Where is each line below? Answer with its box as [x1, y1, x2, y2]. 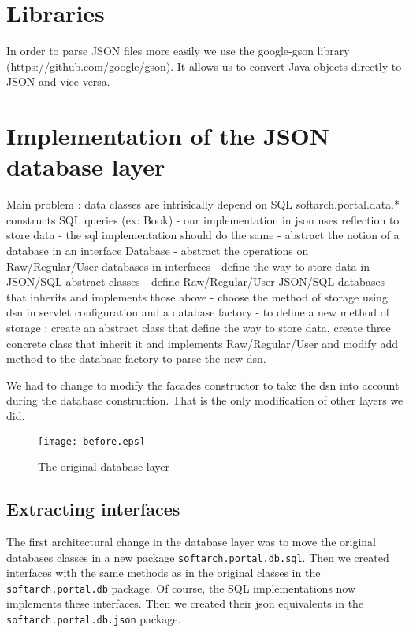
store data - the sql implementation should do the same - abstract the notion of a [6, 227, 400, 243]
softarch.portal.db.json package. [6, 611, 181, 627]
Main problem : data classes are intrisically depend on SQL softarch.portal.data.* [6, 196, 400, 213]
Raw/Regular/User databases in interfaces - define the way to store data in [6, 257, 370, 274]
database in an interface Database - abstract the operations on [6, 242, 309, 258]
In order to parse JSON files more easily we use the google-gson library [6, 43, 350, 59]
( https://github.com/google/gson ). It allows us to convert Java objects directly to [6, 57, 402, 74]
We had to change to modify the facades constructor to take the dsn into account [6, 376, 400, 393]
